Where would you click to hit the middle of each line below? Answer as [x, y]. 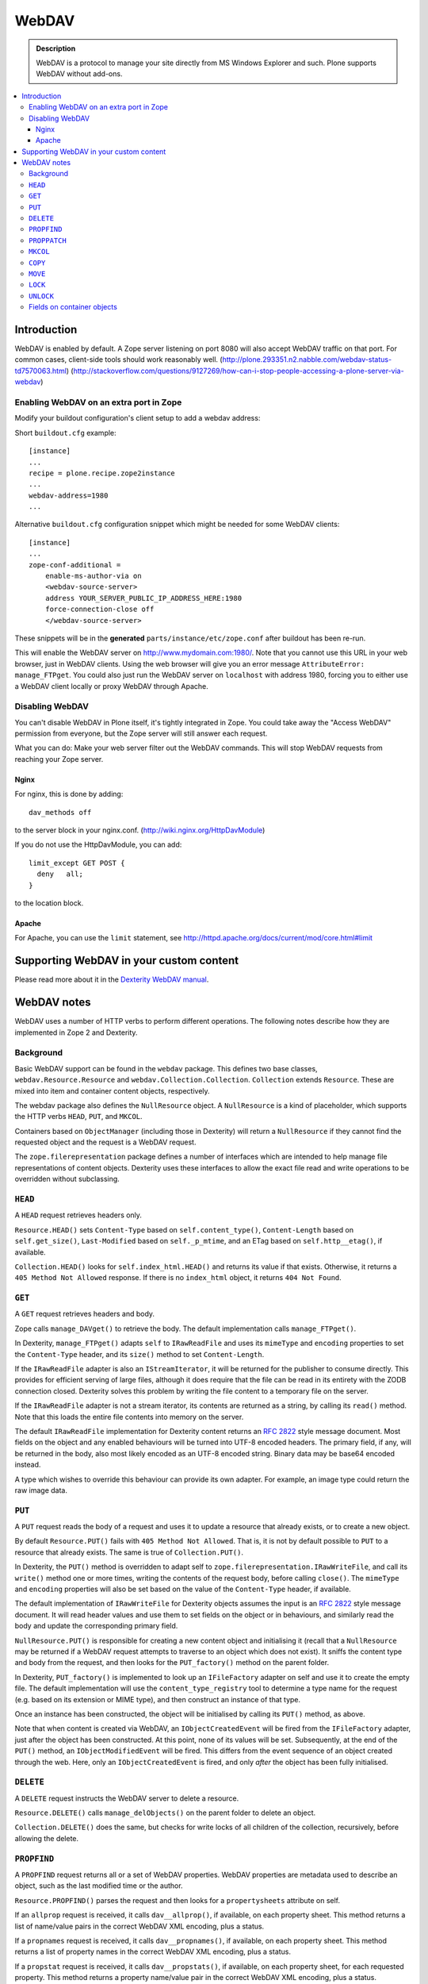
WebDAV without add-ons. [79, 74]
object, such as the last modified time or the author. [99, 1886]
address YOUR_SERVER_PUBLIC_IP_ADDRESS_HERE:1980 [143, 598]
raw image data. [41, 1490]
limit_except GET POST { [77, 863]
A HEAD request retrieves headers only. [78, 1215]
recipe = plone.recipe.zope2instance [102, 473]
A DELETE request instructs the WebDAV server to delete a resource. [127, 1798]
